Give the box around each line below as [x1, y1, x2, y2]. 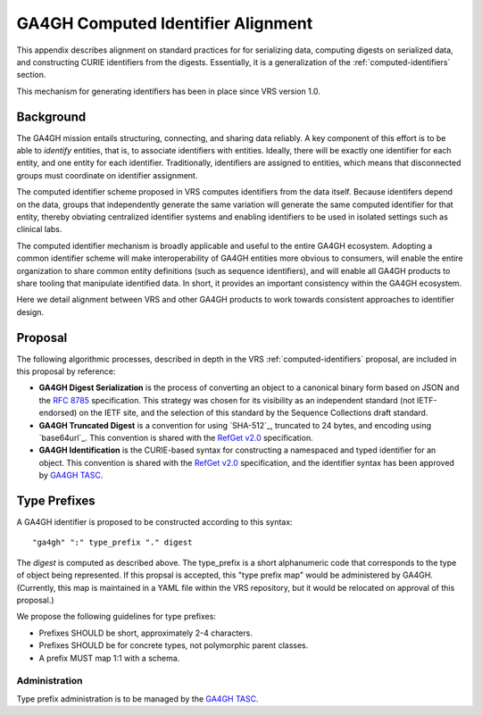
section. [16, 70, 46, 80]
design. [16, 306, 45, 317]
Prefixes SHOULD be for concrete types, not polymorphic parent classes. [38, 640, 309, 651]
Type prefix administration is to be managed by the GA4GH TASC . [16, 693, 259, 704]
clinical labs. [16, 224, 62, 235]
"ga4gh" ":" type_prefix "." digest [32, 537, 193, 548]
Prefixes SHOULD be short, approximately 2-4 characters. [38, 628, 253, 638]
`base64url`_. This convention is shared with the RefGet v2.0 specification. [38, 432, 313, 443]
